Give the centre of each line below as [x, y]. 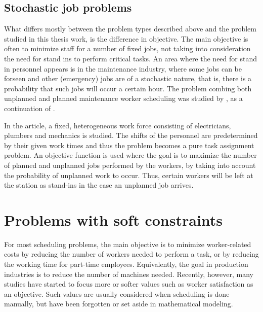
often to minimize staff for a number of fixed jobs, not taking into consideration [127, 48]
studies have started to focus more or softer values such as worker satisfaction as [129, 284]
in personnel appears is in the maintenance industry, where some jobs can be [123, 68]
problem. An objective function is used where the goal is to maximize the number [130, 155]
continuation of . [30, 108]
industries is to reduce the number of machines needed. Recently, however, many [129, 274]
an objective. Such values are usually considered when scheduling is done [117, 293]
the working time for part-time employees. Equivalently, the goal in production [126, 264]
